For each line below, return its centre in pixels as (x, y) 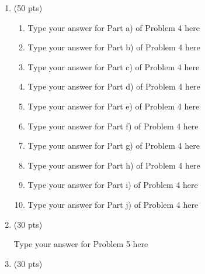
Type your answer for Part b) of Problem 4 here (114, 47)
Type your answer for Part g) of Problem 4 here (114, 145)
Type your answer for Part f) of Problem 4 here (113, 126)
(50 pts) (28, 8)
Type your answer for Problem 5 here (81, 244)
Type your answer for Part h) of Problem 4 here (114, 165)
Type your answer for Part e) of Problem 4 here (114, 106)
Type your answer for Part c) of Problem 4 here (114, 66)
